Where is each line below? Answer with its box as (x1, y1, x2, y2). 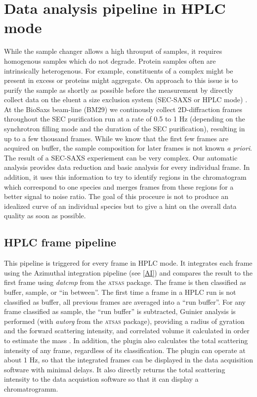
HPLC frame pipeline (4, 235, 116, 250)
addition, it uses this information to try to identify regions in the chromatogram (4, 172, 247, 182)
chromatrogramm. (4, 383, 58, 394)
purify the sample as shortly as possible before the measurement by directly (4, 84, 233, 95)
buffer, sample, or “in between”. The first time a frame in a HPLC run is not (4, 286, 236, 297)
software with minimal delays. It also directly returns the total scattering (4, 364, 225, 374)
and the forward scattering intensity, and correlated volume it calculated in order (4, 325, 250, 336)
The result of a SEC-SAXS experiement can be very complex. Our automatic (4, 152, 238, 162)
